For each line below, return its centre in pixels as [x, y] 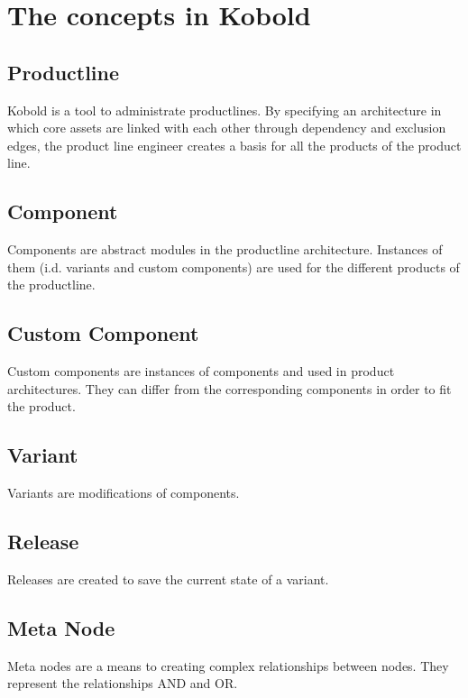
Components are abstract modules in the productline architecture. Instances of [225, 249]
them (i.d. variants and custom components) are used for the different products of [234, 266]
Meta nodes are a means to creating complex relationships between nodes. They [228, 665]
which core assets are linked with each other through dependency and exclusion [227, 128]
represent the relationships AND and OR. [123, 683]
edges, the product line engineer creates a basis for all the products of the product [234, 145]
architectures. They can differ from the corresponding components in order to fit [229, 388]
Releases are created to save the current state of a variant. [168, 579]
